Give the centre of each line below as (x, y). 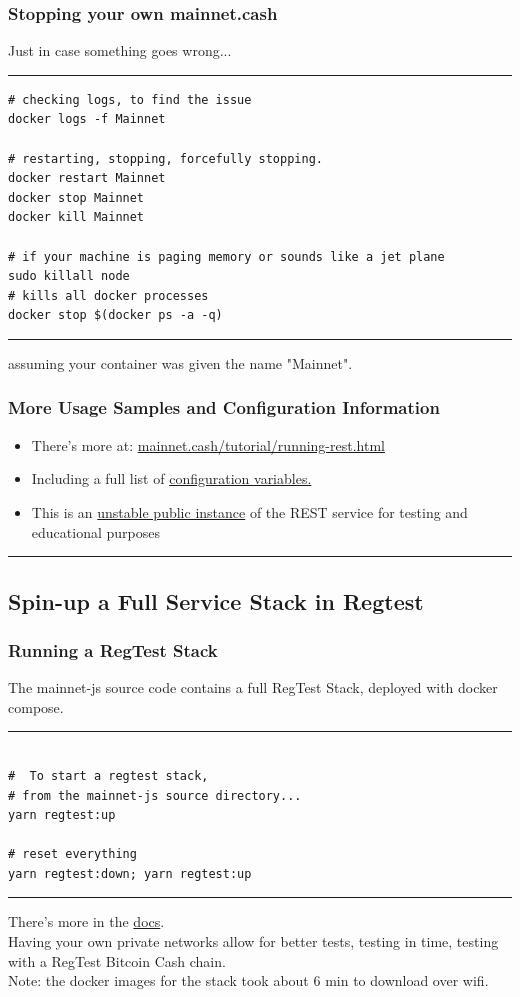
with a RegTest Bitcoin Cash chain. (117, 960)
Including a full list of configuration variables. (171, 478)
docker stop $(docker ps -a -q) (115, 315)
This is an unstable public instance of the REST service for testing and (249, 511)
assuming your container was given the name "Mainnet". (180, 362)
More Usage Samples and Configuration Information (224, 407)
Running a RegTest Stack (113, 649)
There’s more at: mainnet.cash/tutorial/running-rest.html (208, 444)
